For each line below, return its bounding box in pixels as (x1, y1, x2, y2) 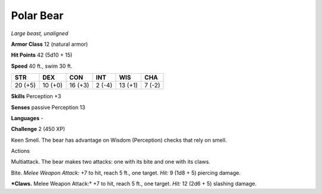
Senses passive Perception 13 (11, 104, 86, 111)
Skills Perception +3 (11, 93, 61, 100)
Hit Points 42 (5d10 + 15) (11, 51, 73, 59)
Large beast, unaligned (11, 30, 69, 37)
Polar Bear (11, 9, 64, 22)
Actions (11, 148, 30, 155)
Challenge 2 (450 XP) (11, 126, 66, 133)
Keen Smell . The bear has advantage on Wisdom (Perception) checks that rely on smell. (11, 136, 227, 143)
